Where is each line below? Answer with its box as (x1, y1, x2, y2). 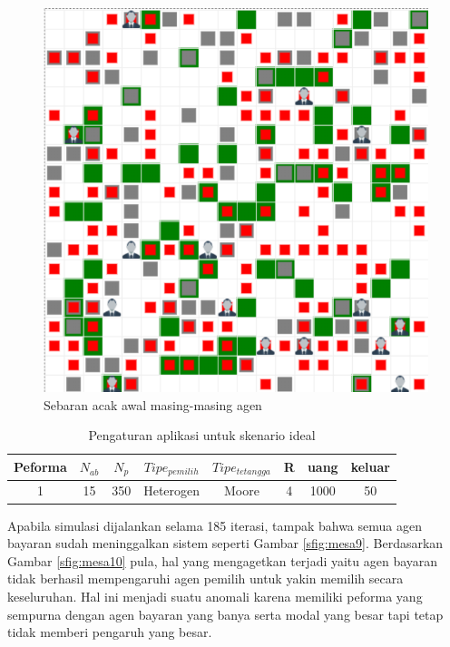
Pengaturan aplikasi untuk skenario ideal (88, 426, 316, 445)
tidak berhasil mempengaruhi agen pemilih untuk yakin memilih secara (7, 569, 404, 588)
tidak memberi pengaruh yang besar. (7, 622, 212, 642)
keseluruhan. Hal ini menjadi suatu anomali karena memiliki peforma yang (7, 586, 423, 605)
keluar (350, 457, 390, 476)
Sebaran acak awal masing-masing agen (44, 395, 262, 414)
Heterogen (143, 481, 201, 500)
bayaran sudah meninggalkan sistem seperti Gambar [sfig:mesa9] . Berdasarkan (7, 534, 444, 553)
